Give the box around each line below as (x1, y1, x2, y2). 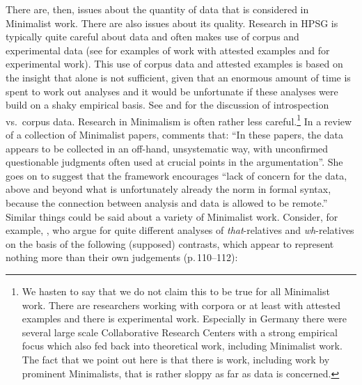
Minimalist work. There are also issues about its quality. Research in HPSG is (6, 15, 338, 30)
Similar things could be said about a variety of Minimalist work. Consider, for (6, 209, 338, 223)
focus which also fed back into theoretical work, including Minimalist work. (22, 338, 343, 353)
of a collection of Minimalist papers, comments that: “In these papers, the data (6, 127, 344, 141)
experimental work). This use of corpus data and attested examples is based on (6, 56, 343, 71)
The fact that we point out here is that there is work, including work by (22, 352, 330, 366)
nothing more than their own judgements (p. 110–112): (6, 250, 238, 265)
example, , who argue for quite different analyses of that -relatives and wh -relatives (6, 223, 354, 237)
